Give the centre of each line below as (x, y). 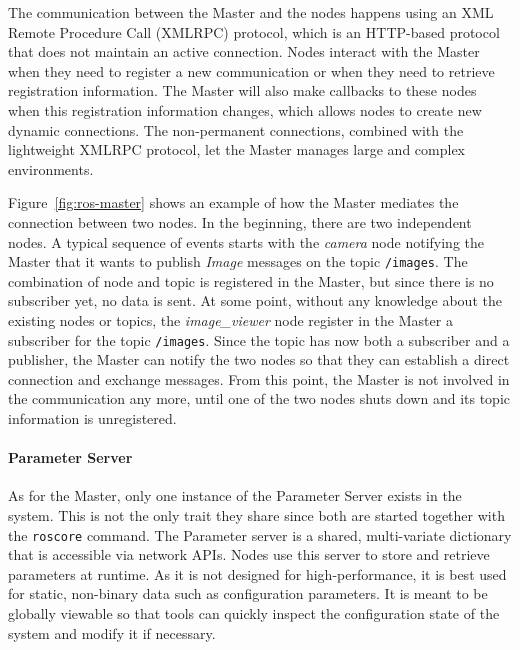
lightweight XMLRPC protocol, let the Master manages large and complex (237, 149)
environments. (51, 168)
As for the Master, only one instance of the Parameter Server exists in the (235, 495)
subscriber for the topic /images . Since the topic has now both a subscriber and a (259, 339)
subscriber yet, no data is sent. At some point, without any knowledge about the (255, 300)
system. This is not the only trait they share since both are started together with (256, 514)
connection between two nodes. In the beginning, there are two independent (240, 221)
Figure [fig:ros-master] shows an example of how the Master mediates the (233, 202)
